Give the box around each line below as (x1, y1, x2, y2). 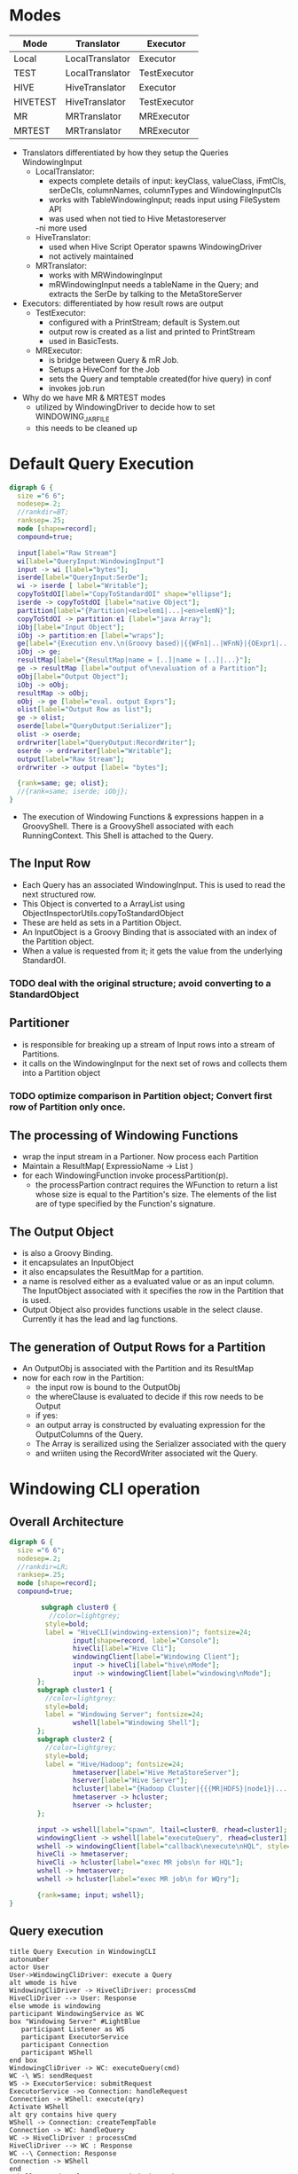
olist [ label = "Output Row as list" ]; (17, 705, 153, 714)
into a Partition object (21, 1067, 100, 1078)
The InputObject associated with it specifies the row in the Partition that (21, 1285, 284, 1296)
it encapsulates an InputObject (21, 1257, 135, 1268)
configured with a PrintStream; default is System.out (48, 317, 240, 327)
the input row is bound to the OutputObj (35, 1381, 181, 1393)
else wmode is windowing (9, 2001, 101, 2010)
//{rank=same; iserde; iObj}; (17, 787, 129, 797)
